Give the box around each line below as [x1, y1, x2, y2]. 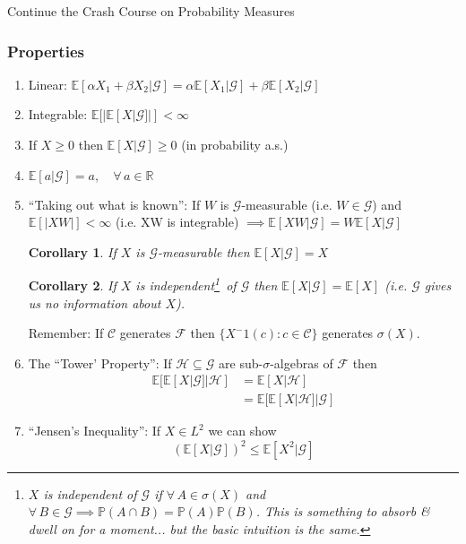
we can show [208, 421, 277, 440]
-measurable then [158, 242, 250, 261]
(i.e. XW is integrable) [115, 212, 239, 231]
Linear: [28, 74, 67, 93]
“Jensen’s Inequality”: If [28, 421, 161, 440]
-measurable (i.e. [241, 194, 332, 213]
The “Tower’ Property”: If [28, 353, 172, 372]
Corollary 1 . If [28, 242, 116, 261]
